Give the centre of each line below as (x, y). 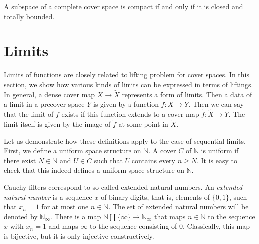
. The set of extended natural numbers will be (178, 206)
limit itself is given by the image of (57, 123)
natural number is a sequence (48, 196)
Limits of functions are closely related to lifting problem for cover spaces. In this (127, 75)
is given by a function (126, 104)
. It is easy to (217, 160)
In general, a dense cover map (50, 94)
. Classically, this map (216, 226)
